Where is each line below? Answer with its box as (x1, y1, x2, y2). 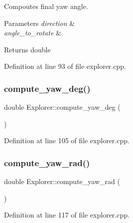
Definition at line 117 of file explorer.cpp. (4, 210, 130, 220)
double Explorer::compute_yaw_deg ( (4, 102, 121, 112)
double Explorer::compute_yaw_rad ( (4, 176, 120, 187)
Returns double (4, 44, 51, 54)
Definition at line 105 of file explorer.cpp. (4, 135, 130, 146)
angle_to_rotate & (4, 27, 61, 38)
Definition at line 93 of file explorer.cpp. (4, 61, 126, 71)
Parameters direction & (4, 17, 75, 28)
